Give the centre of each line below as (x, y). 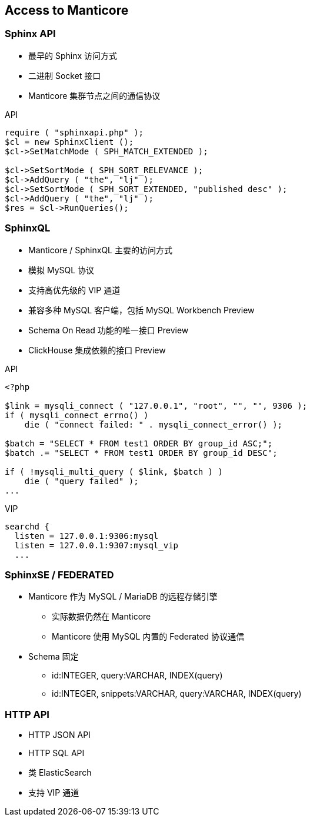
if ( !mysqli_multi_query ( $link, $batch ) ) (114, 471)
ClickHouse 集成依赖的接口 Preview (97, 350)
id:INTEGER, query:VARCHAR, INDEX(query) (137, 676)
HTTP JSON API (59, 735)
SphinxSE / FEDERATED (59, 575)
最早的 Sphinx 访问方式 (73, 55)
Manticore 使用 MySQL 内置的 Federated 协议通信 (148, 637)
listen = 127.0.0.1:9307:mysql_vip (96, 545)
